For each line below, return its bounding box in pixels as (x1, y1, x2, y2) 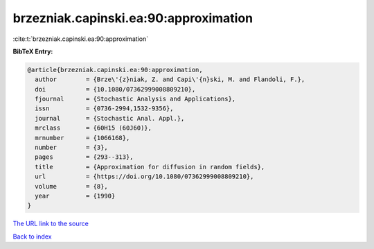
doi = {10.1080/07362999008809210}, (35, 85, 196, 93)
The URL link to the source (12, 219, 89, 228)
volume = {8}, (35, 182, 109, 190)
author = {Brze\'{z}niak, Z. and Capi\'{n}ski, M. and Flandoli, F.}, (35, 76, 305, 83)
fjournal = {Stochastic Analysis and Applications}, (35, 95, 236, 103)
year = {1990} (35, 192, 116, 200)
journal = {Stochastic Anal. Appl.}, (35, 114, 185, 122)
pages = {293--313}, (35, 153, 134, 161)
